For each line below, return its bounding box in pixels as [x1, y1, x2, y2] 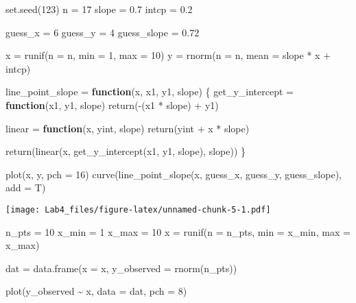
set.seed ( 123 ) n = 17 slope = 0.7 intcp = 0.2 [5, 2, 193, 16]
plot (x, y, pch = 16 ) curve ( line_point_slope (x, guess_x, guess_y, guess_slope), [5, 167, 342, 181]
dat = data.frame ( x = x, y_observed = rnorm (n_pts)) [5, 260, 237, 275]
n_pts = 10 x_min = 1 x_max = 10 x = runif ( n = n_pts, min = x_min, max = [5, 224, 351, 239]
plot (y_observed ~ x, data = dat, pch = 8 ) [5, 284, 187, 298]
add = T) [5, 180, 46, 195]
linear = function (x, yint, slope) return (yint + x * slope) [5, 121, 250, 135]
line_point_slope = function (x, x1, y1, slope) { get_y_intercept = [5, 84, 294, 99]
